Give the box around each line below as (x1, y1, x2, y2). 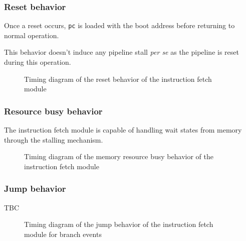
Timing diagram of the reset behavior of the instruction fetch (24, 73, 212, 84)
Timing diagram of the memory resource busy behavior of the (24, 151, 213, 162)
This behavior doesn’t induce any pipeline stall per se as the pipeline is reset (4, 47, 239, 57)
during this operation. (4, 57, 71, 67)
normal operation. (4, 30, 59, 40)
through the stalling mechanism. (4, 134, 103, 145)
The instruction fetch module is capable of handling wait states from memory (4, 125, 242, 135)
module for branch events (24, 228, 102, 239)
